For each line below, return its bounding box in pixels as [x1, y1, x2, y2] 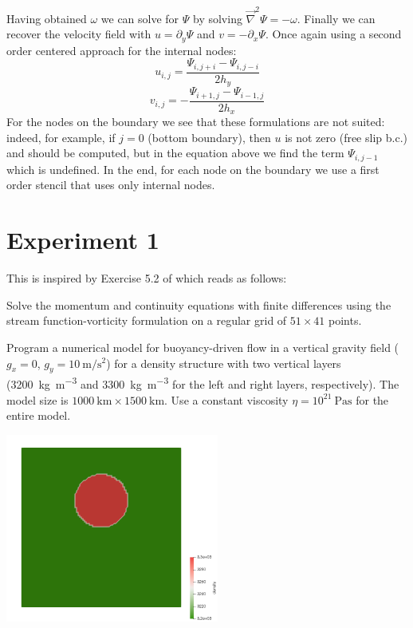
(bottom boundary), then [147, 128, 271, 145]
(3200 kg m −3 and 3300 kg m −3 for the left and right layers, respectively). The [6, 373, 399, 393]
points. [328, 312, 362, 329]
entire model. [6, 407, 71, 424]
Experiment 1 [6, 223, 159, 256]
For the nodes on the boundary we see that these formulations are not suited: [6, 113, 385, 130]
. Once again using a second [265, 26, 402, 42]
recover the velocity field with [6, 26, 151, 42]
